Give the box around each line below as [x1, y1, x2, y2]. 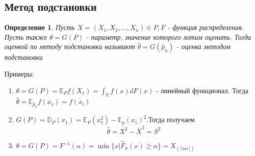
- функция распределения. [167, 22, 244, 32]
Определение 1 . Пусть [4, 22, 75, 32]
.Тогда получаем [146, 114, 195, 125]
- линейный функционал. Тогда [155, 85, 249, 95]
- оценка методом [176, 41, 230, 52]
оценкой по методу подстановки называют [4, 41, 135, 52]
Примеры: [4, 68, 34, 78]
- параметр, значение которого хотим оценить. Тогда [86, 31, 252, 42]
